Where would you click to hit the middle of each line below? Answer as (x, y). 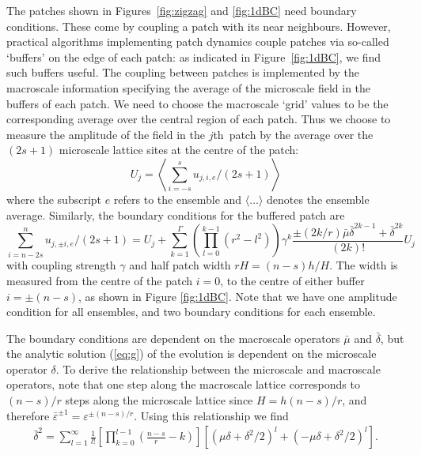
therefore (28, 415)
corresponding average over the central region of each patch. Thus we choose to (199, 119)
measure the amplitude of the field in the (106, 134)
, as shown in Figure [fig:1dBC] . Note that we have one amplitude (237, 296)
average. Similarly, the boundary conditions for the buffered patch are (176, 214)
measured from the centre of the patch (100, 280)
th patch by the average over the (293, 134)
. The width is (364, 265)
